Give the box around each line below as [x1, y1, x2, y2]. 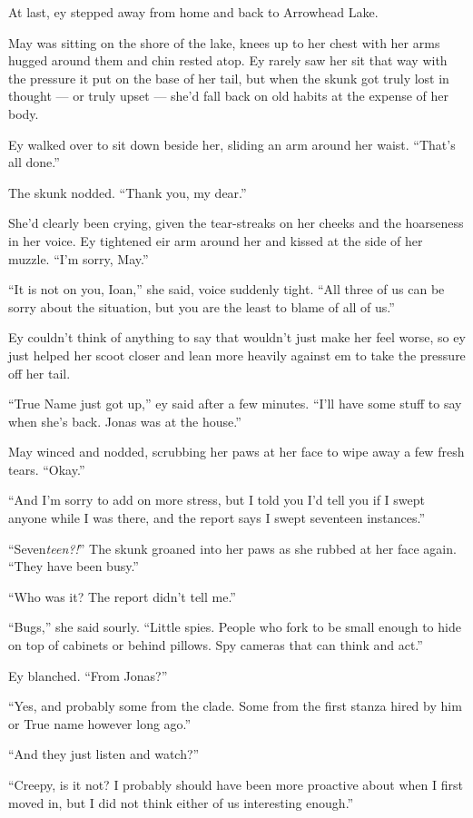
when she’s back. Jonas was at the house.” [8, 411, 241, 430]
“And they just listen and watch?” [8, 744, 200, 764]
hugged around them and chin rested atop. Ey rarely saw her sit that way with [8, 51, 448, 70]
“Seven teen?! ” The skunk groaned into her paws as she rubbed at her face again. [8, 538, 457, 557]
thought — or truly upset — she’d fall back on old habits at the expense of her [8, 86, 449, 105]
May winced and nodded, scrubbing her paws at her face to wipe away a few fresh [8, 442, 465, 461]
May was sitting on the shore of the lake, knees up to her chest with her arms [8, 33, 440, 52]
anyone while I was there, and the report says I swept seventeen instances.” [8, 508, 426, 527]
